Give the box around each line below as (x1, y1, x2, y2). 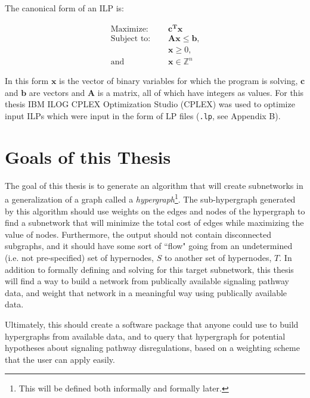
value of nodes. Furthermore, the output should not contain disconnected (5, 228, 272, 240)
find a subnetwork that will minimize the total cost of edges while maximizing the (5, 216, 304, 229)
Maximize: (110, 24, 148, 33)
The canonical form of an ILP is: (5, 2, 125, 14)
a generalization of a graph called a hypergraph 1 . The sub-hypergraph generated (5, 191, 296, 206)
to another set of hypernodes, (164, 251, 272, 264)
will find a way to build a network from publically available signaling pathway (5, 275, 289, 287)
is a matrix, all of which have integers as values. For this (97, 86, 304, 98)
